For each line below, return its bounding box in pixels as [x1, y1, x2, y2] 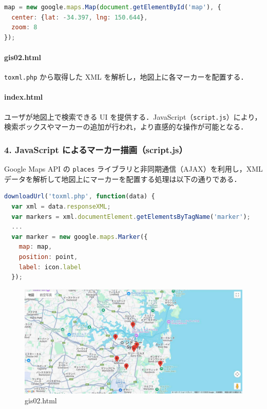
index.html [4, 91, 43, 102]
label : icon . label [18, 263, 82, 271]
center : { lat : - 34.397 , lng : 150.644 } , [11, 13, 148, 21]
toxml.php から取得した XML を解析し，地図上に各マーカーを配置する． [4, 71, 248, 82]
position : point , [18, 253, 78, 261]
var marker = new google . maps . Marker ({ [11, 233, 148, 240]
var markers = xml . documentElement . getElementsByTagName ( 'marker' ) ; [11, 213, 251, 220]
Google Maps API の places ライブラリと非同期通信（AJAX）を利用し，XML [4, 163, 263, 174]
